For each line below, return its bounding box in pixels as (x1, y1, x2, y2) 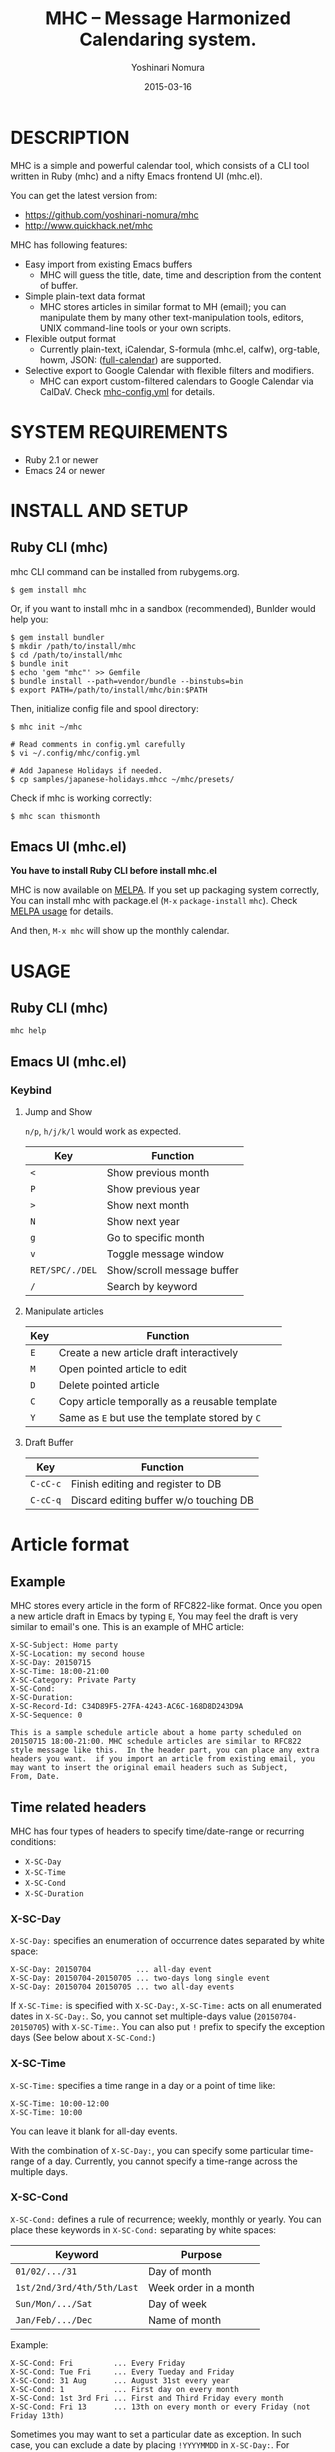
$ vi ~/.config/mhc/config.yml (10, 748, 141, 758)
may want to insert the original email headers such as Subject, (10, 1763, 288, 1773)
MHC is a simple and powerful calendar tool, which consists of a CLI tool (10, 159, 310, 171)
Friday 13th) (10, 2410, 65, 2421)
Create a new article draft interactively (58, 1346, 238, 1360)
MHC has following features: (10, 238, 128, 251)
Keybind (10, 1083, 52, 1097)
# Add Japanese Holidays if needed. (10, 765, 163, 776)
